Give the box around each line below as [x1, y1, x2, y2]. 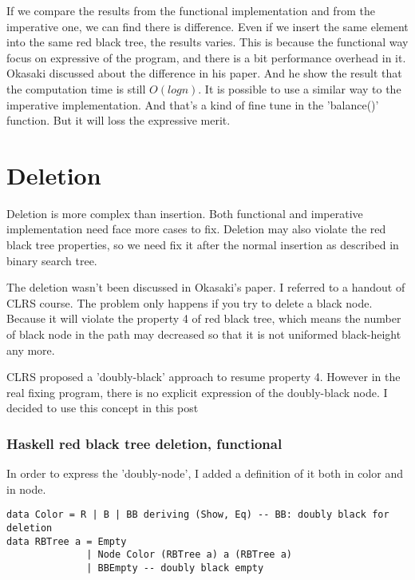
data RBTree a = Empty [6, 535, 127, 547]
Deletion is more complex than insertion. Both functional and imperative [6, 205, 363, 221]
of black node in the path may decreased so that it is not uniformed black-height [6, 326, 401, 343]
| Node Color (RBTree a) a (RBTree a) [86, 549, 292, 561]
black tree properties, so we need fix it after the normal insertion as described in [6, 236, 399, 253]
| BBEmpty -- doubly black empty [86, 562, 264, 574]
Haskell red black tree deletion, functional [6, 433, 283, 453]
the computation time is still [6, 80, 146, 97]
